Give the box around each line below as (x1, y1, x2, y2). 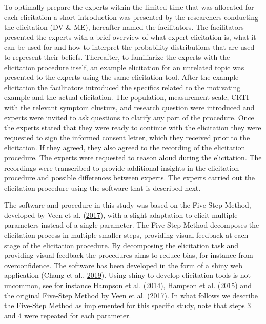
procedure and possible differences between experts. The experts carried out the (4, 172, 255, 183)
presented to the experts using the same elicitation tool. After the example (4, 72, 239, 83)
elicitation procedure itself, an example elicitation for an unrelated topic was (4, 62, 244, 72)
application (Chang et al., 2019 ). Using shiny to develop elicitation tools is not (4, 270, 251, 280)
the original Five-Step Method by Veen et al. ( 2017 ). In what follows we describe (4, 290, 258, 300)
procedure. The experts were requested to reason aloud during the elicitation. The (4, 152, 262, 163)
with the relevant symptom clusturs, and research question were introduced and (4, 102, 255, 112)
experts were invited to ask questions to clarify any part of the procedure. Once (4, 112, 254, 123)
